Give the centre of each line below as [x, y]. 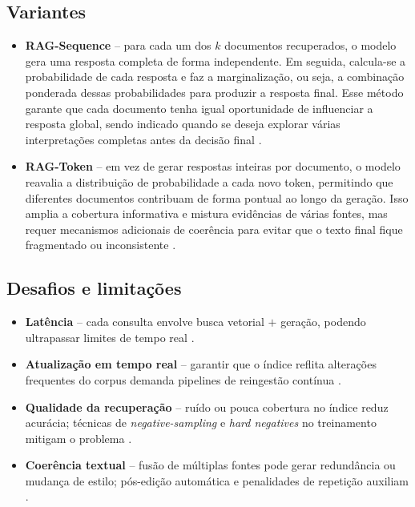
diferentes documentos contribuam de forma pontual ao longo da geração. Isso [217, 197]
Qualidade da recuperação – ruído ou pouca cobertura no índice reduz [207, 406]
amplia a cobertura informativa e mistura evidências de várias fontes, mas [206, 213]
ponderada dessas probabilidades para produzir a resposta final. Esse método [214, 92]
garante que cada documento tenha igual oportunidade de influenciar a [199, 108]
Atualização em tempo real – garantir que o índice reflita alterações [201, 364]
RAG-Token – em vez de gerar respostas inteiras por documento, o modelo [213, 166]
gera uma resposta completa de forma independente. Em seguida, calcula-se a [216, 60]
